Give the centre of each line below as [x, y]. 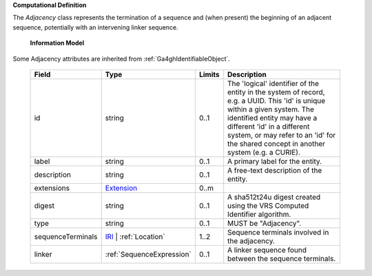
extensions [52, 188]
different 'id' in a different [269, 126]
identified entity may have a [272, 118]
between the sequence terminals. [282, 258]
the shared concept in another [277, 143]
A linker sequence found [267, 250]
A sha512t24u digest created [274, 197]
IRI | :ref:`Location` [135, 236]
